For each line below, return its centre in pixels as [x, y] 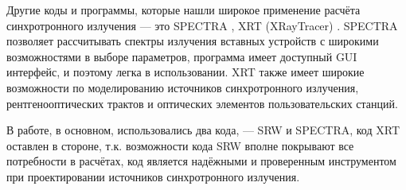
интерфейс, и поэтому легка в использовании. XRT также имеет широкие [185, 72]
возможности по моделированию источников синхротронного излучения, [183, 87]
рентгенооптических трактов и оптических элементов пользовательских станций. [202, 103]
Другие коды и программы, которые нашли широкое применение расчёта [183, 10]
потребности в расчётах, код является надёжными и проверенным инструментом [201, 161]
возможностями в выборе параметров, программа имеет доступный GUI [182, 56]
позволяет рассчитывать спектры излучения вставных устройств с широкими [193, 41]
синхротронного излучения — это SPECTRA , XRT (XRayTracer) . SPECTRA [202, 25]
